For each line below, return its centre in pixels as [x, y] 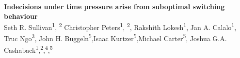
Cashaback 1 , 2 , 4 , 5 [28, 49]
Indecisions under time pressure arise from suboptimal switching [114, 6]
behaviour [21, 16]
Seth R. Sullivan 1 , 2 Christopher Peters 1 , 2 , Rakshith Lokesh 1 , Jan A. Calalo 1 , [120, 26]
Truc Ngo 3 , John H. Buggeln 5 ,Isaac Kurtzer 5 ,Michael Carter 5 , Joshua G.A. [115, 38]
